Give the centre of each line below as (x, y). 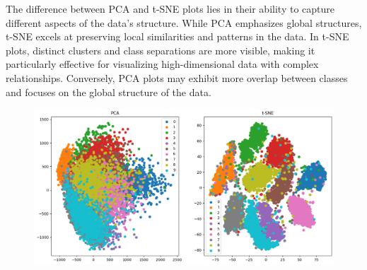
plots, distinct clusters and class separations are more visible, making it (161, 50)
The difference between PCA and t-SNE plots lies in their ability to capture (170, 8)
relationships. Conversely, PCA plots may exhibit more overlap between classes (177, 77)
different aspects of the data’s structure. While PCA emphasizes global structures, (184, 22)
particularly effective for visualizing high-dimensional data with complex (162, 64)
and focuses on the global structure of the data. (109, 92)
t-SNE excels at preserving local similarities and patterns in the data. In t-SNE (177, 36)
